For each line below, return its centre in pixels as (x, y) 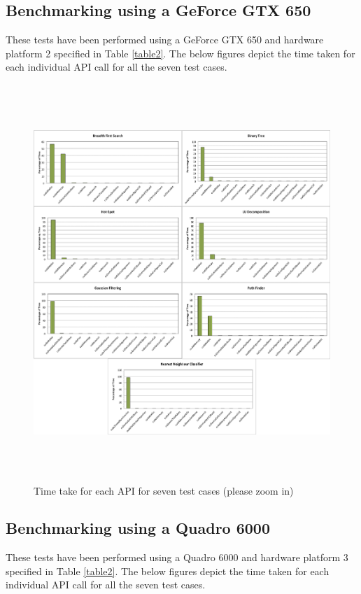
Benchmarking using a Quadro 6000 (138, 528)
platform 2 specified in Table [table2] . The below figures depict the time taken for (180, 53)
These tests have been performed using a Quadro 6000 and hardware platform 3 (177, 557)
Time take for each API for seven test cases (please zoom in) (164, 490)
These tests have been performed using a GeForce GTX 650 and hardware (165, 40)
